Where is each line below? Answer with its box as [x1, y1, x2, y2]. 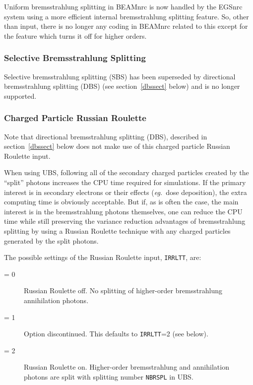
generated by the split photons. [4, 235, 99, 246]
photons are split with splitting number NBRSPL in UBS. [24, 372, 193, 382]
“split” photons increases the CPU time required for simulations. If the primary [4, 177, 246, 187]
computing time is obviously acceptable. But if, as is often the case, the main [4, 196, 239, 207]
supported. [4, 90, 37, 101]
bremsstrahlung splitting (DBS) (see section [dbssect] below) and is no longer [4, 81, 240, 91]
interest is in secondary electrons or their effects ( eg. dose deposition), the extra [4, 187, 247, 197]
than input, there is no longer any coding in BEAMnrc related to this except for [4, 21, 248, 31]
